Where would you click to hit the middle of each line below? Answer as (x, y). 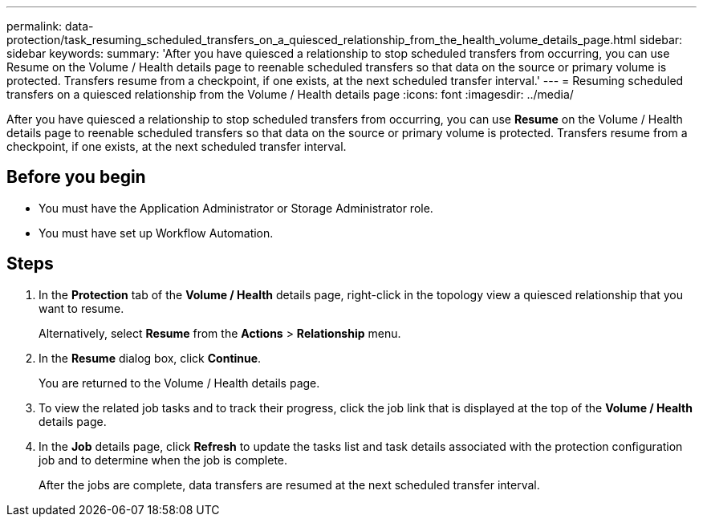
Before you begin (76, 177)
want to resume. (81, 308)
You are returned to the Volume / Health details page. (179, 383)
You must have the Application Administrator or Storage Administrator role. (236, 208)
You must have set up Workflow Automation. (156, 233)
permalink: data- (50, 26)
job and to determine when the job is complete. (163, 460)
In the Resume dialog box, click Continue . (150, 358)
